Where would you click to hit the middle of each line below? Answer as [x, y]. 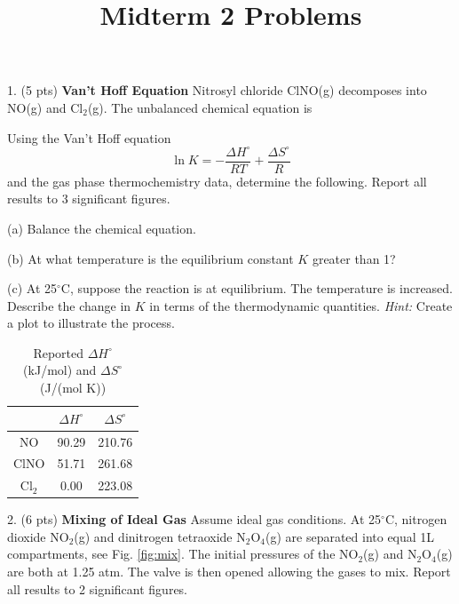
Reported [59, 352]
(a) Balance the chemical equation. [102, 228]
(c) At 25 [32, 288]
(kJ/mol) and [60, 370]
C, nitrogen [416, 519]
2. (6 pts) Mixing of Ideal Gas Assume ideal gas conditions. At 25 [194, 519]
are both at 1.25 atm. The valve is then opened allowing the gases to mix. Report [229, 572]
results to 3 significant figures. [89, 199]
